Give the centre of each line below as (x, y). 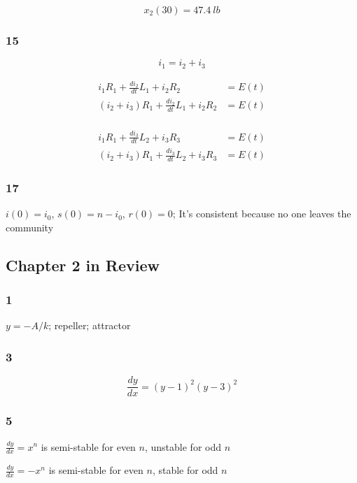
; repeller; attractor (90, 325)
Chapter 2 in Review (83, 265)
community (30, 227)
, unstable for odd (183, 446)
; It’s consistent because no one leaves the (262, 214)
